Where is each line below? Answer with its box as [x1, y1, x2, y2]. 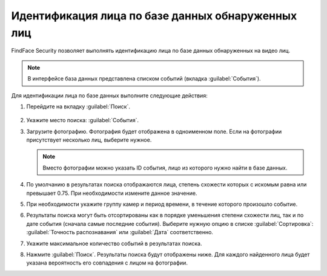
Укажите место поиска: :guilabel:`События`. [26, 117, 139, 124]
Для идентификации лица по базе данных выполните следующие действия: [11, 91, 208, 99]
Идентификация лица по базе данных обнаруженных [11, 9, 297, 22]
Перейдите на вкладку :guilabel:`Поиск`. [26, 103, 130, 110]
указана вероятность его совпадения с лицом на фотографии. [26, 259, 188, 266]
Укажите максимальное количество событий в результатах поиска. [26, 240, 202, 247]
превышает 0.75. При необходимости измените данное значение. [26, 189, 197, 197]
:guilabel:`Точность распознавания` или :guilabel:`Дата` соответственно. [26, 229, 213, 236]
